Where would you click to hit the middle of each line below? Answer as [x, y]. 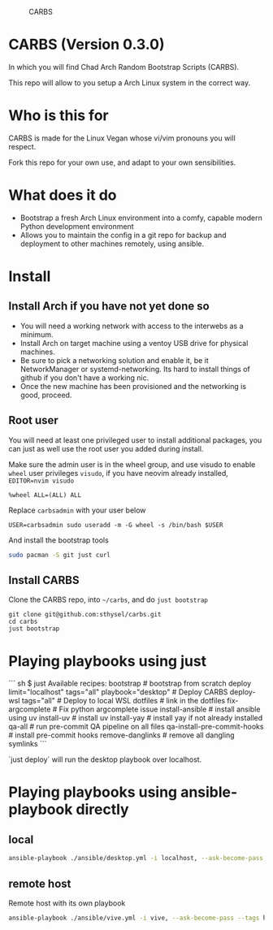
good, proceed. [46, 395]
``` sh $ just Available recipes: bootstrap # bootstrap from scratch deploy [130, 683]
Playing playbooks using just [108, 661]
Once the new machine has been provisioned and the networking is [133, 386]
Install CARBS [44, 580]
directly [102, 809]
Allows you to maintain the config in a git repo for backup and [123, 235]
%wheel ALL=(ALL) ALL [45, 495]
